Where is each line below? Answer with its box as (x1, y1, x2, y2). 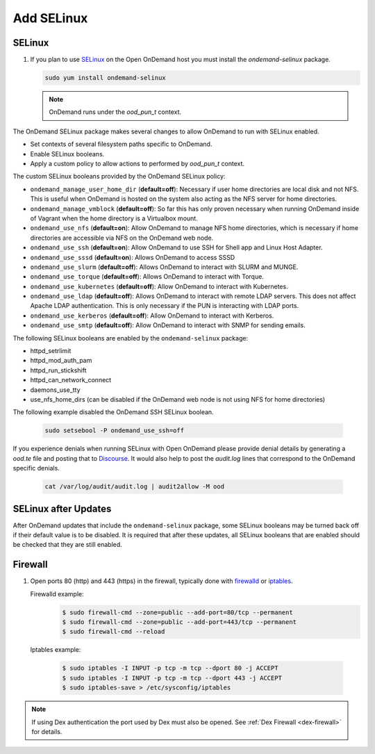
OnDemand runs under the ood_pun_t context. (49, 108, 182, 116)
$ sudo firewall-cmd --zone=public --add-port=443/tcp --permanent (62, 618, 297, 626)
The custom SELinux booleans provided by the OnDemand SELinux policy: (12, 172, 226, 181)
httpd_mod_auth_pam (30, 356, 92, 365)
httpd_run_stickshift (30, 366, 87, 375)
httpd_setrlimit (30, 347, 72, 355)
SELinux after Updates (12, 502, 112, 514)
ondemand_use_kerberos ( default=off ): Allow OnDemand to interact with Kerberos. (30, 311, 274, 320)
